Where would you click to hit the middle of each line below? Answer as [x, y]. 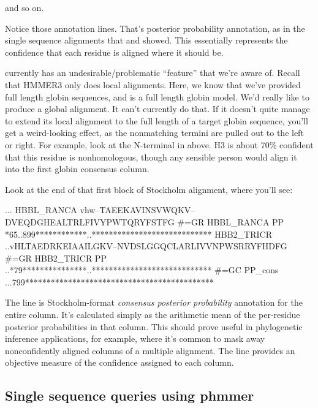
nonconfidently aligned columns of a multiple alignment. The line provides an [150, 350]
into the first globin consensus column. [77, 169]
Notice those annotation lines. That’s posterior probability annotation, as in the [155, 28]
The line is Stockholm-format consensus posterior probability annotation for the [154, 302]
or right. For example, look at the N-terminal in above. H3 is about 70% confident [159, 144]
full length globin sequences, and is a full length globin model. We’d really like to [157, 96]
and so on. [25, 7]
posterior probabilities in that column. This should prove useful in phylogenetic [154, 326]
